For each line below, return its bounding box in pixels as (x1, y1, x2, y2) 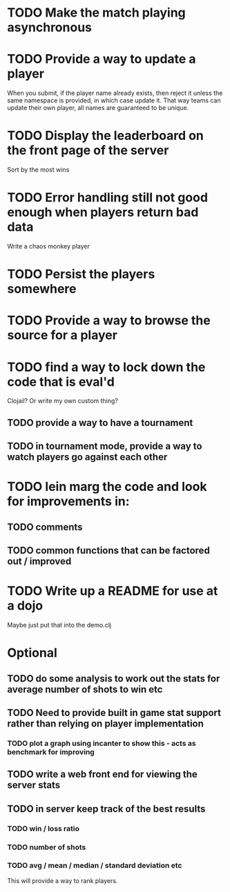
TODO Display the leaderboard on (7, 128, 204, 143)
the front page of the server (7, 143, 169, 159)
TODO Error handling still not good (7, 190, 209, 206)
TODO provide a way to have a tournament (7, 417, 193, 429)
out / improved (7, 555, 72, 567)
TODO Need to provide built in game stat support (7, 706, 221, 718)
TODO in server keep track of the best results (7, 803, 206, 814)
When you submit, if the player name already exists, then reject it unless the (7, 89, 223, 98)
